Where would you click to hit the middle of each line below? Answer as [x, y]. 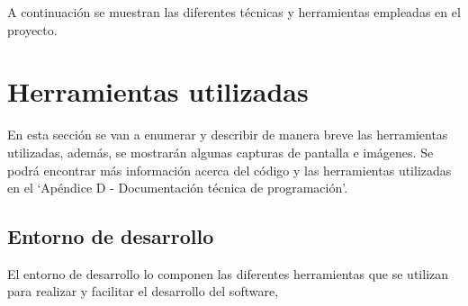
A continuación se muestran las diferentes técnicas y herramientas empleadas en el [234, 12]
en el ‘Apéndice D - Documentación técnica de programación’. [178, 188]
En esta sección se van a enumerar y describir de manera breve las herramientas [228, 135]
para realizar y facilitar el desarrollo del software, [143, 291]
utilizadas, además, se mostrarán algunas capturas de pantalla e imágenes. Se [220, 152]
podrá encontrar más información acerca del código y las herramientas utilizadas [229, 170]
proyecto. [32, 29]
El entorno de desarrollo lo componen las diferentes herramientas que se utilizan [228, 273]
